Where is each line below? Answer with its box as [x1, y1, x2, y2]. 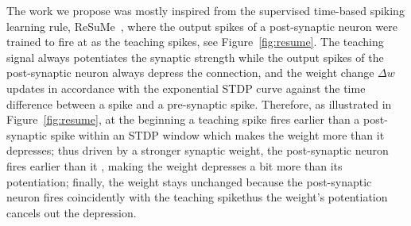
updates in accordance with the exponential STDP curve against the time [6, 79, 366, 96]
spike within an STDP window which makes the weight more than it [50, 126, 385, 143]
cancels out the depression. [6, 204, 137, 220]
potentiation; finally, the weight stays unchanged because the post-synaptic [6, 173, 372, 190]
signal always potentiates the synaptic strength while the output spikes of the [6, 48, 384, 65]
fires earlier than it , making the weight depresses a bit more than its [6, 157, 343, 174]
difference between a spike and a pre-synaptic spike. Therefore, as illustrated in [6, 95, 392, 112]
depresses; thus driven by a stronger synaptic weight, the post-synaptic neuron [6, 142, 389, 159]
